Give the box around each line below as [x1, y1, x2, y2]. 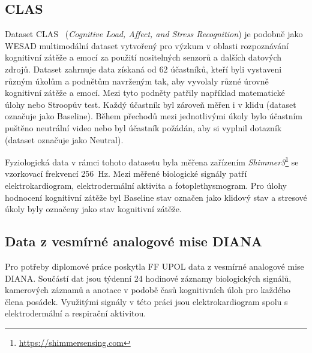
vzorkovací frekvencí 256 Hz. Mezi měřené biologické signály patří [5, 167, 247, 180]
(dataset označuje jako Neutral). [5, 133, 124, 146]
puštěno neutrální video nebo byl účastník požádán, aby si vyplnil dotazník [5, 121, 282, 134]
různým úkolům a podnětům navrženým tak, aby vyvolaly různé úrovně [5, 74, 269, 87]
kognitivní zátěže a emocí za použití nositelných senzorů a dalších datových [5, 51, 282, 64]
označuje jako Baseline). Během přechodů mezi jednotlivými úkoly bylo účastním [5, 110, 303, 122]
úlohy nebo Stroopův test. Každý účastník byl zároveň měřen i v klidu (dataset [5, 98, 296, 110]
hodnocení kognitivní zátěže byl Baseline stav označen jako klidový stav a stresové [5, 191, 307, 203]
